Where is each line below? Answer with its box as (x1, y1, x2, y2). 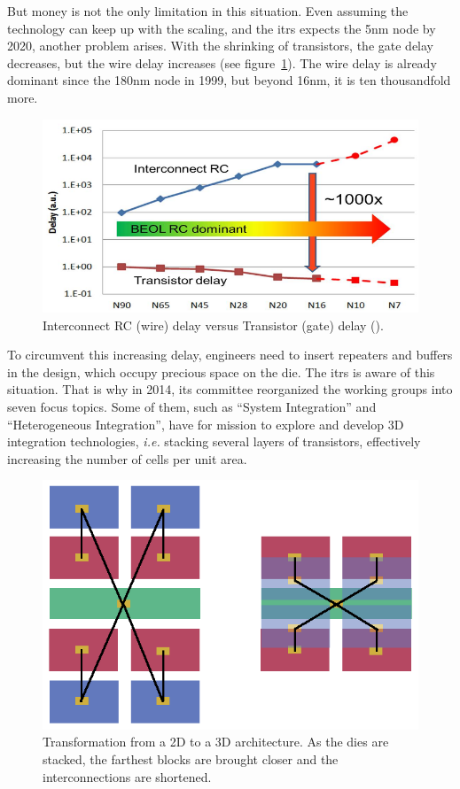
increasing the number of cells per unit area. (7, 449, 247, 468)
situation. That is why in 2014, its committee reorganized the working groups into (7, 380, 453, 398)
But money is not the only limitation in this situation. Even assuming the (7, 2, 409, 19)
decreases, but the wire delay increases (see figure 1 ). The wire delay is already (7, 53, 437, 72)
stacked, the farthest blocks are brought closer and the (43, 750, 339, 768)
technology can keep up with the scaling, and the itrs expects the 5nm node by (7, 19, 436, 37)
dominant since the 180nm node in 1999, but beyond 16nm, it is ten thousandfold (7, 71, 451, 89)
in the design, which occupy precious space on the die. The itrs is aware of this (7, 362, 435, 381)
